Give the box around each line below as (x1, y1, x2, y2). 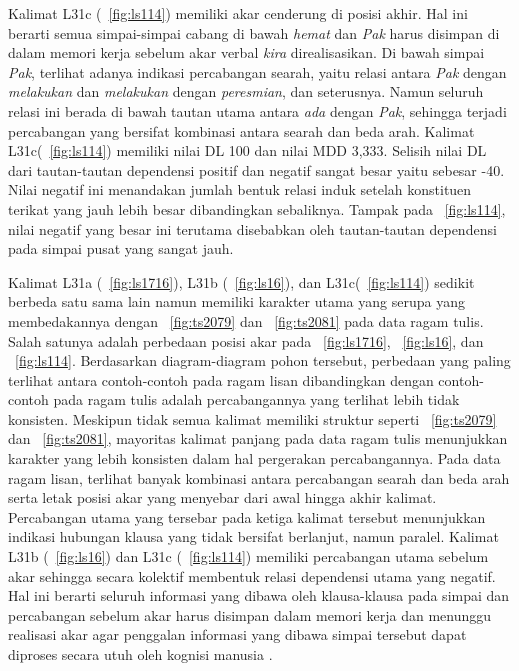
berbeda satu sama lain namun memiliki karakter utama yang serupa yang (8, 291, 465, 312)
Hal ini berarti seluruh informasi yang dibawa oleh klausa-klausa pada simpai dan (8, 585, 510, 606)
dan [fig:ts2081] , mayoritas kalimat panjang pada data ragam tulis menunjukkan (8, 428, 508, 449)
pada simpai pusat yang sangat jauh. (8, 238, 234, 259)
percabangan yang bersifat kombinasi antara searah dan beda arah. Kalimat (8, 120, 475, 141)
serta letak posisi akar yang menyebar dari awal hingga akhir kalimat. (8, 487, 437, 508)
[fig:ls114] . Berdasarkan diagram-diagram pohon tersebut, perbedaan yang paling (15, 350, 511, 371)
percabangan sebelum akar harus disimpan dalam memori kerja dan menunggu (8, 604, 492, 625)
